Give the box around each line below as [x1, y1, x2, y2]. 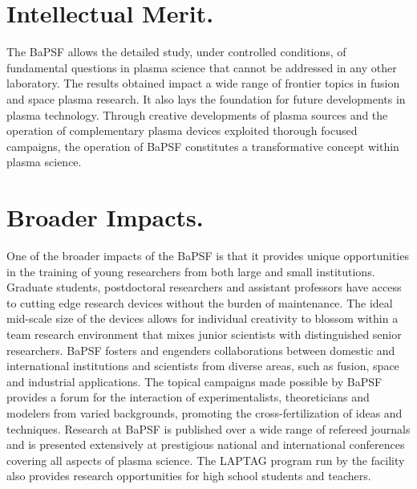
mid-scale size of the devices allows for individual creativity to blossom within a [6, 310, 399, 327]
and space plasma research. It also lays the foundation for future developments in [6, 90, 406, 107]
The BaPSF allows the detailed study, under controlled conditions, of [6, 43, 346, 60]
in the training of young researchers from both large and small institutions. [6, 263, 375, 279]
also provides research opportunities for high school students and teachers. [6, 467, 371, 484]
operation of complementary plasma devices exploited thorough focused [6, 122, 358, 139]
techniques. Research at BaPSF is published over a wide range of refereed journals [6, 420, 411, 437]
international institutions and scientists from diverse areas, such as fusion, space [6, 357, 399, 374]
